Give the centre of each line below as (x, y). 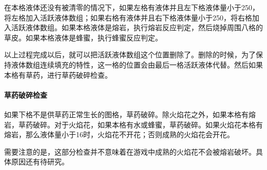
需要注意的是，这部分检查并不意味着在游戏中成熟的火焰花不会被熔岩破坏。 (130, 151)
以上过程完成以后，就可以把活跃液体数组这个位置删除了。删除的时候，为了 (130, 55)
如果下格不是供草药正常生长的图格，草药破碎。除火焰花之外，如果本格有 (126, 114)
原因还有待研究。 (40, 162)
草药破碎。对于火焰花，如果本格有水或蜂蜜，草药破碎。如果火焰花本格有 (140, 124)
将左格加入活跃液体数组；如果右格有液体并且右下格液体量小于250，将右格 (128, 17)
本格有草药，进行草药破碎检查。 (58, 75)
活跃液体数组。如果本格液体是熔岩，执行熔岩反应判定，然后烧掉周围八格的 (137, 27)
